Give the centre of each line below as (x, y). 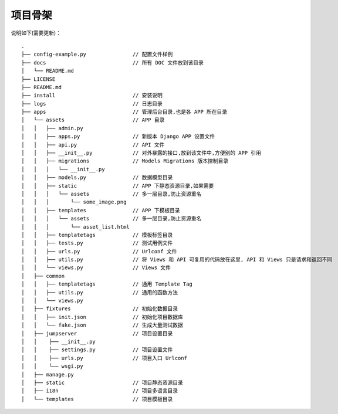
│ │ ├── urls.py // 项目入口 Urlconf (104, 358)
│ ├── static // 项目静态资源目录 (102, 382)
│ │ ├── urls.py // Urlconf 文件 (99, 251)
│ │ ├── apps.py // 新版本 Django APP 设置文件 (118, 137)
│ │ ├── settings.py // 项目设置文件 (97, 350)
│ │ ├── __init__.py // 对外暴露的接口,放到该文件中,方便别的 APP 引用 (141, 153)
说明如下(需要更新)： (36, 33)
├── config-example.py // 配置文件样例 (97, 55)
